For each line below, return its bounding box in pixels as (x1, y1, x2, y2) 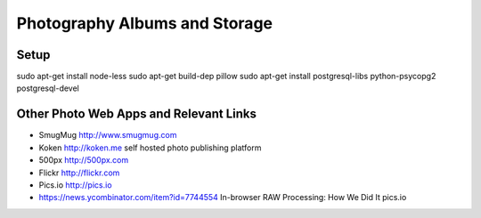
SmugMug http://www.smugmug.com (38, 130, 177, 141)
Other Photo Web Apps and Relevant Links (16, 107, 257, 122)
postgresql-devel (16, 83, 79, 93)
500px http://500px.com (38, 155, 129, 166)
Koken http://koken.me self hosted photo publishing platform (38, 142, 262, 153)
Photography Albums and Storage (16, 13, 273, 33)
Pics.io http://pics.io (38, 179, 112, 190)
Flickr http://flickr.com (38, 167, 120, 178)
